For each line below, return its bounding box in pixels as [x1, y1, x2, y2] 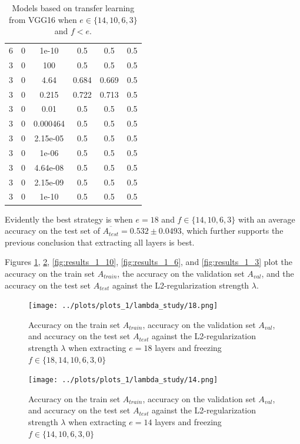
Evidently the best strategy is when [5, 213, 133, 225]
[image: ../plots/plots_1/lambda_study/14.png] [28, 376, 218, 385]
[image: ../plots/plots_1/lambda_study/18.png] [28, 301, 218, 310]
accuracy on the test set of [5, 224, 100, 237]
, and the [261, 267, 294, 279]
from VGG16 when [8, 13, 77, 25]
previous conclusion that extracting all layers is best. [5, 236, 195, 248]
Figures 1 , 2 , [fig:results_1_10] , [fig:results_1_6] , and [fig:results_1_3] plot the [5, 256, 293, 268]
